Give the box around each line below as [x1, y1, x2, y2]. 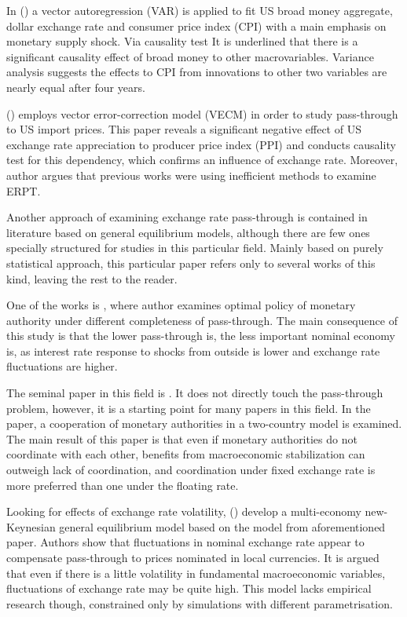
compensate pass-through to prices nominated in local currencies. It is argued [6, 549, 379, 565]
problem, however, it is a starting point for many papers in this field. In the [6, 400, 371, 416]
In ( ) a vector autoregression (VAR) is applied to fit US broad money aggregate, [6, 2, 393, 18]
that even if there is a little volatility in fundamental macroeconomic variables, [6, 564, 386, 581]
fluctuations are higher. [6, 358, 118, 374]
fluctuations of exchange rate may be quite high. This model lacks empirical [6, 580, 372, 597]
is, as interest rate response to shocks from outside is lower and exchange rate [6, 342, 380, 359]
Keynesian [6, 518, 56, 535]
